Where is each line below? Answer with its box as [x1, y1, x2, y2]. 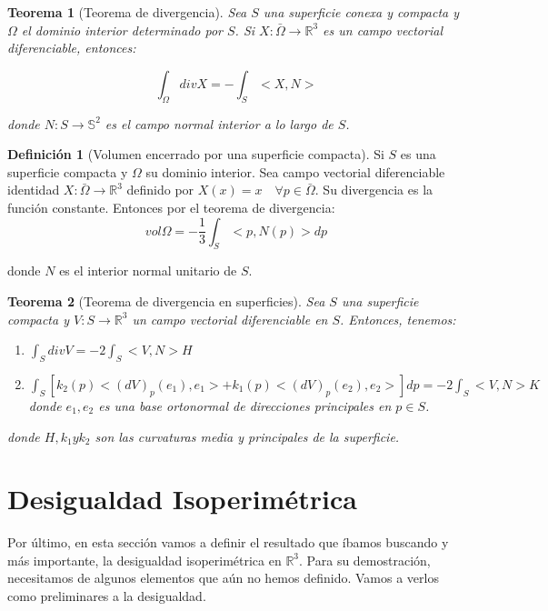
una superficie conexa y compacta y [263, 3, 460, 21]
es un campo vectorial [323, 20, 443, 39]
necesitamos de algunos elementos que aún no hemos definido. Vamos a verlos [7, 568, 439, 587]
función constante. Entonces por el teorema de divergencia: [7, 197, 335, 216]
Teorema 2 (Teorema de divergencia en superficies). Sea [7, 291, 325, 310]
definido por [126, 180, 194, 199]
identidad [7, 180, 60, 199]
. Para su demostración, [299, 550, 431, 569]
